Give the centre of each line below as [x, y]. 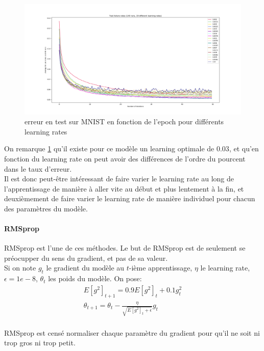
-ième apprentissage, [161, 268]
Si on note [20, 268]
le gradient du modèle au [85, 268]
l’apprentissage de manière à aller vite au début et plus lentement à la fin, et [124, 188]
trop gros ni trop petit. [40, 343]
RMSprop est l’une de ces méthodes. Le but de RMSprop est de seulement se [125, 248]
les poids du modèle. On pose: [95, 278]
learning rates [46, 131]
